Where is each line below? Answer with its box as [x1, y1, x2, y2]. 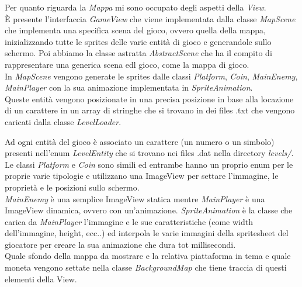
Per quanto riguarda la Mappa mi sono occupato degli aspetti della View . [5, 1, 266, 13]
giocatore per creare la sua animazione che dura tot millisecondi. [5, 238, 236, 250]
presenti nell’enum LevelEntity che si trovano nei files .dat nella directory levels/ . [5, 147, 294, 159]
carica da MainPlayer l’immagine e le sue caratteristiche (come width [5, 215, 253, 227]
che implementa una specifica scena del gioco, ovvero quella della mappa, [5, 24, 266, 36]
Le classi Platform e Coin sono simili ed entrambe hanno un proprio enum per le [5, 158, 293, 170]
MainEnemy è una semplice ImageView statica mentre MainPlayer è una [5, 192, 265, 205]
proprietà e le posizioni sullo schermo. [5, 181, 140, 193]
